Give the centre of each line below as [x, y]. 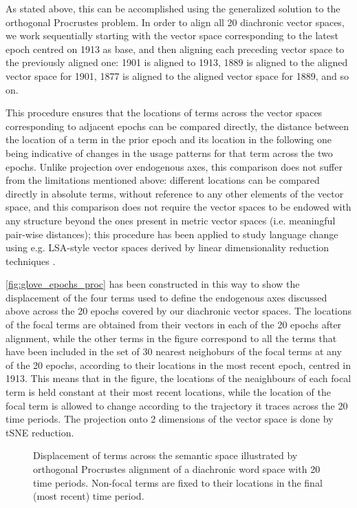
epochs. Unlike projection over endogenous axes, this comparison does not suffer [174, 166]
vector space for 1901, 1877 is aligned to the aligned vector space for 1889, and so [177, 75]
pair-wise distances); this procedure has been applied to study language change [172, 234]
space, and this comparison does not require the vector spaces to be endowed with [178, 207]
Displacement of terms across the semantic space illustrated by [165, 455]
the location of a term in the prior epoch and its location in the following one [169, 139]
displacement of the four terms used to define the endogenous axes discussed [166, 297]
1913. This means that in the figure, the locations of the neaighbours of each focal [178, 378]
